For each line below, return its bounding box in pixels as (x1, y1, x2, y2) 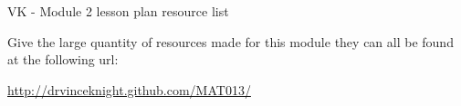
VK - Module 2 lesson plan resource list (7, 2, 229, 20)
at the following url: (7, 50, 119, 69)
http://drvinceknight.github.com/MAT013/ (7, 80, 251, 99)
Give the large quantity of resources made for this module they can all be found (7, 32, 454, 51)
